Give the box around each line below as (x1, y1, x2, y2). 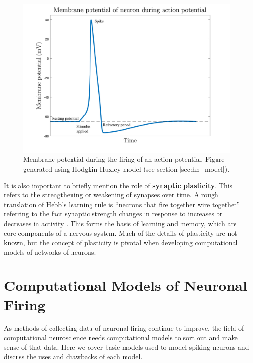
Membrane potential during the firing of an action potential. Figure (23, 154, 225, 164)
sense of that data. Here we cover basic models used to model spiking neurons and (4, 342, 249, 352)
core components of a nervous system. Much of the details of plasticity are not (4, 228, 237, 238)
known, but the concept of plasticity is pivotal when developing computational (4, 237, 238, 248)
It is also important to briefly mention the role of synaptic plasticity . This (4, 180, 233, 190)
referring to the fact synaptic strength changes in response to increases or (4, 209, 223, 219)
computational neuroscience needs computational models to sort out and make (4, 332, 238, 343)
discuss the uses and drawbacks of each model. (4, 351, 143, 362)
